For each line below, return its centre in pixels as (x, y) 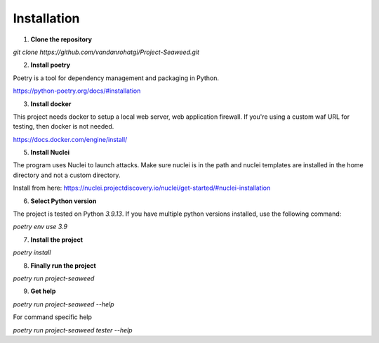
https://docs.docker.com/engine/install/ (70, 139)
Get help (43, 291)
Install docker (51, 104)
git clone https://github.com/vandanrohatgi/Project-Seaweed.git (106, 52)
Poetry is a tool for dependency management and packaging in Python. (116, 78)
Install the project (57, 240)
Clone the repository (61, 39)
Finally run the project (63, 265)
